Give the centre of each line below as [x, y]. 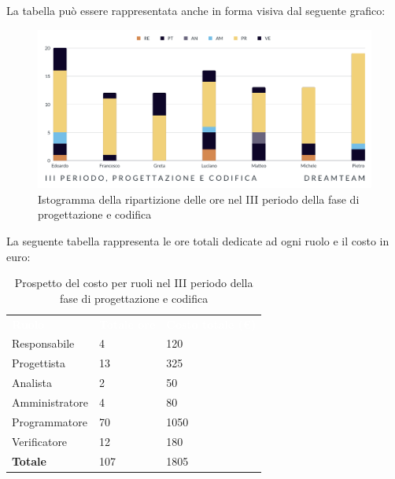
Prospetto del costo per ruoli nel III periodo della [134, 283]
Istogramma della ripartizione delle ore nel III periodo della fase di [199, 199]
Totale [29, 461]
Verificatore [40, 441]
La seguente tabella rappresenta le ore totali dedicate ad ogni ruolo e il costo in [198, 241]
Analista [32, 383]
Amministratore [50, 402]
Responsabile [43, 343]
